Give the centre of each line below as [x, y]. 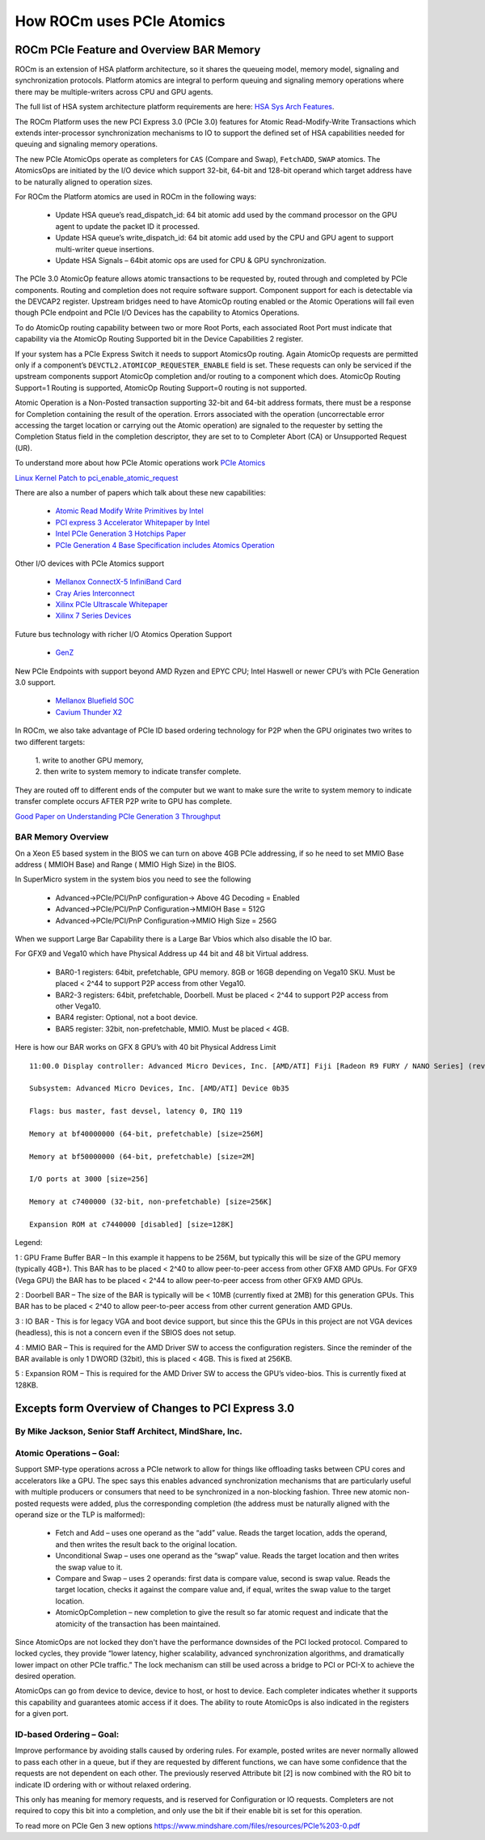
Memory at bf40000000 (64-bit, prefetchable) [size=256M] [147, 1134]
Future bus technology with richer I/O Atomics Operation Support [123, 634]
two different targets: [50, 742]
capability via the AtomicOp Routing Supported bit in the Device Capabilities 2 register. [159, 339]
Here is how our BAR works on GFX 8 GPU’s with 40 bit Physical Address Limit [145, 1047]
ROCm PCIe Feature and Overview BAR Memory [138, 50]
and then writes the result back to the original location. [146, 1544]
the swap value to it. [89, 1567]
